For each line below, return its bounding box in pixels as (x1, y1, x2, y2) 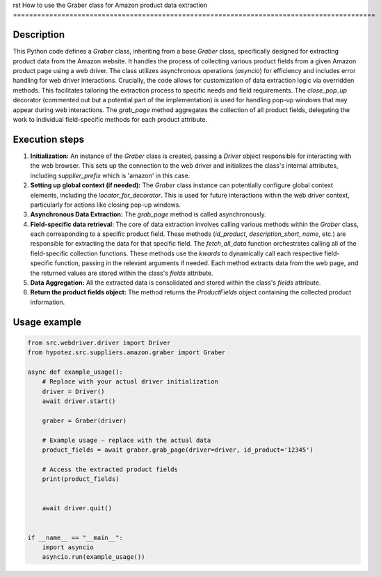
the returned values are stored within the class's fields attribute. (30, 269, 213, 277)
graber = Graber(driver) (42, 416, 127, 425)
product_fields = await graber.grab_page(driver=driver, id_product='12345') (42, 446, 314, 454)
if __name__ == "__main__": (27, 533, 123, 542)
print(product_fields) (42, 475, 120, 483)
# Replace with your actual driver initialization (42, 378, 218, 386)
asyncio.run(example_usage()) (42, 553, 145, 561)
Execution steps (13, 133, 85, 145)
